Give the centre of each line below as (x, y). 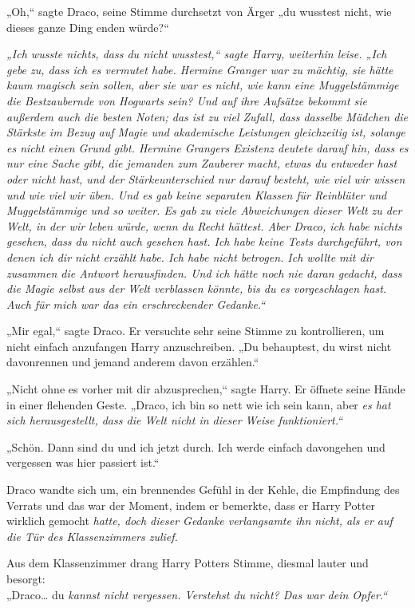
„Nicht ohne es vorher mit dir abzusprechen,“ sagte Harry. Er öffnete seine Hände (206, 389)
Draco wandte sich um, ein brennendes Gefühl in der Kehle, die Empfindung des (203, 490)
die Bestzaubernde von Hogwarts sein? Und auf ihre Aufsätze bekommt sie (187, 100)
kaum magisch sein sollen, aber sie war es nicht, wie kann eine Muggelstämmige (203, 85)
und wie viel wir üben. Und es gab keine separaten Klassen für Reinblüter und (197, 194)
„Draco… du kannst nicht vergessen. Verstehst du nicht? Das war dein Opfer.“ (197, 594)
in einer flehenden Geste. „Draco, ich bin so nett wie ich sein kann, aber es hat (199, 404)
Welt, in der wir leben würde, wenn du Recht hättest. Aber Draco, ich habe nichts (204, 225)
